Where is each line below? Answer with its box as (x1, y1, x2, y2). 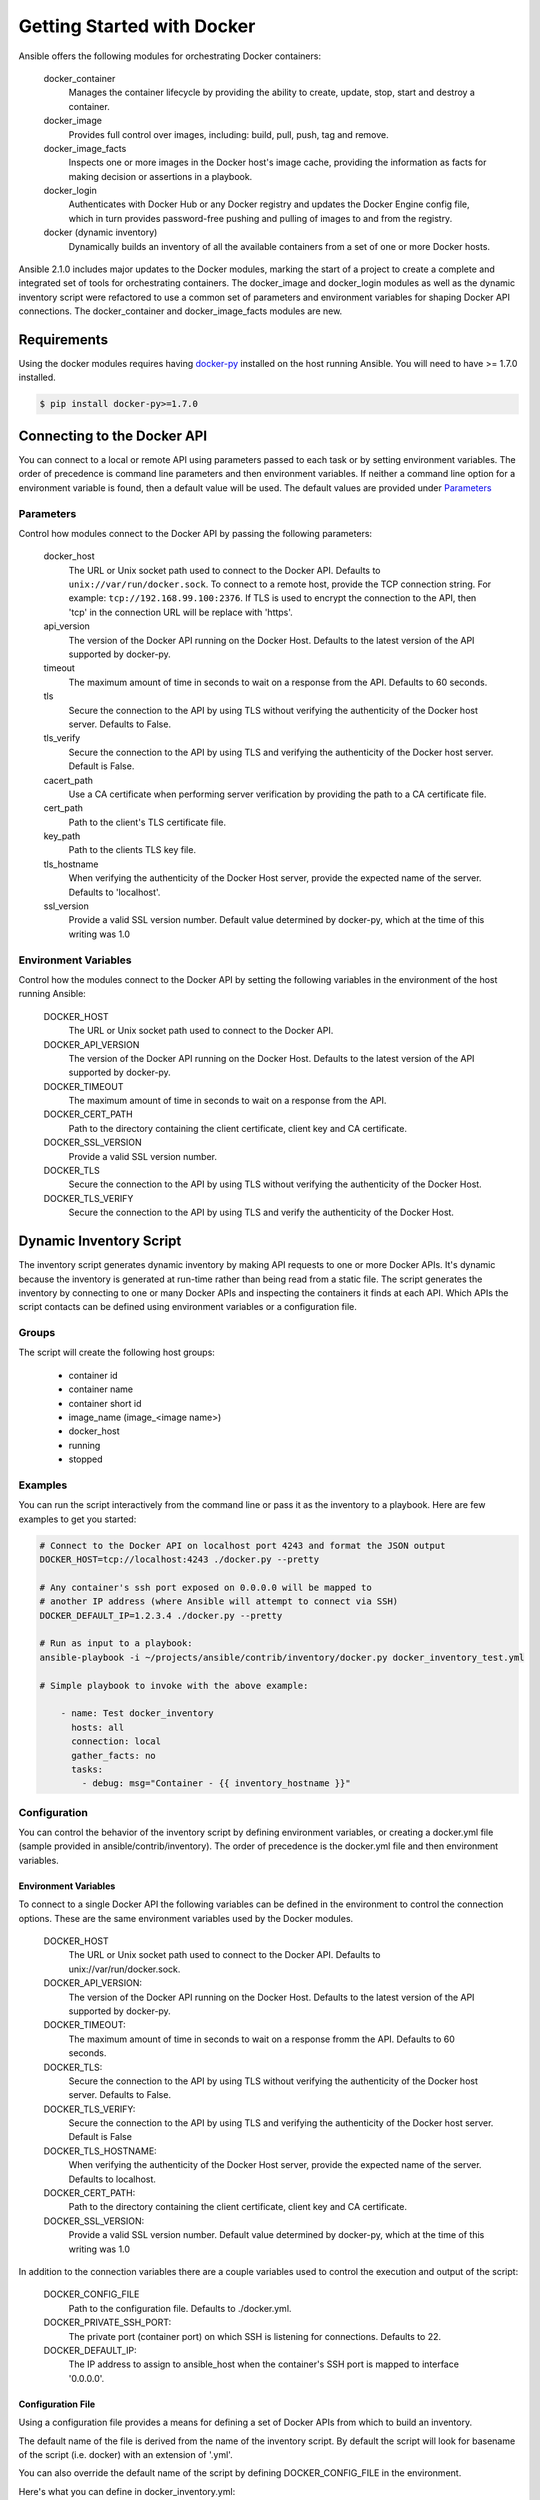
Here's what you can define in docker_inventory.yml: (18, 2485, 236, 2497)
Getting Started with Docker (18, 15, 256, 37)
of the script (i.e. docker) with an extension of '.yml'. (18, 2448, 234, 2460)
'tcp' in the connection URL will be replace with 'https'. (68, 606, 294, 618)
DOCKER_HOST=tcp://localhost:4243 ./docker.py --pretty (39, 1554, 320, 1565)
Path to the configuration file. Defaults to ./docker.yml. (68, 2302, 292, 2314)
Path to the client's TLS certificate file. (68, 816, 227, 828)
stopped (68, 1453, 104, 1465)
